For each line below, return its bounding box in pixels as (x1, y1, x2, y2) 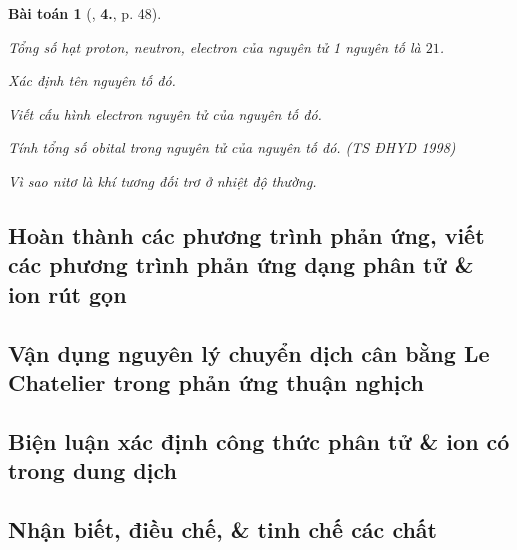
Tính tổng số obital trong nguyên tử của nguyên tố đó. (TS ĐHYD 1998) (8, 137, 456, 158)
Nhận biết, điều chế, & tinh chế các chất (8, 513, 437, 544)
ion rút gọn (8, 278, 127, 309)
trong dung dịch (8, 455, 177, 486)
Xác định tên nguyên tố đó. (8, 70, 176, 91)
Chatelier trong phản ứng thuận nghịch (8, 366, 424, 397)
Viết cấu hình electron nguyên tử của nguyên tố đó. (8, 103, 322, 124)
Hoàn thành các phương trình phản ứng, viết (8, 219, 485, 250)
